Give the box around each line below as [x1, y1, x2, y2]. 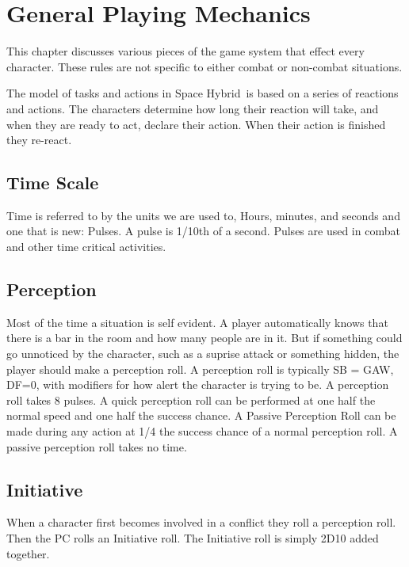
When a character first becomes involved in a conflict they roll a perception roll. [6, 514, 396, 531]
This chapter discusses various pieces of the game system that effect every [6, 43, 365, 59]
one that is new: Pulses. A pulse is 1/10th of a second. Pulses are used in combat [6, 223, 400, 239]
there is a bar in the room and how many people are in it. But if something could [6, 329, 403, 346]
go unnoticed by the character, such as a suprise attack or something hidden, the [6, 345, 399, 362]
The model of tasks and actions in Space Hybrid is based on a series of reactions [6, 85, 399, 101]
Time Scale [6, 170, 99, 195]
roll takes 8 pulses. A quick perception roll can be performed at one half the [6, 391, 376, 408]
